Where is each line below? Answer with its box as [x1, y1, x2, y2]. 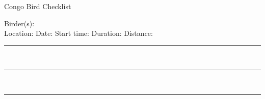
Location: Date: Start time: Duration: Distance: [4, 28, 153, 38]
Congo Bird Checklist [4, 1, 71, 11]
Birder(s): [4, 18, 35, 28]
